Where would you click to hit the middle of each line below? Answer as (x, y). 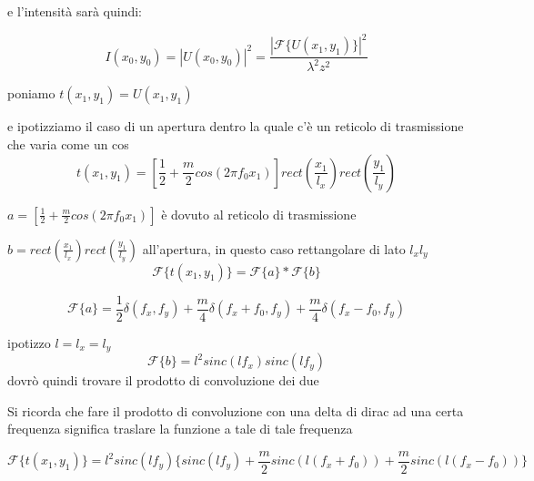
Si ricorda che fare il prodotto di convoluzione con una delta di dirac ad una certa (236, 410)
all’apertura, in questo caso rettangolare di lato (274, 248)
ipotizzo (29, 342)
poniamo (31, 93)
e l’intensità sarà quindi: (75, 11)
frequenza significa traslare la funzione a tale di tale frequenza (180, 429)
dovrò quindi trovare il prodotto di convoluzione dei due (163, 380)
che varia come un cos (68, 144)
